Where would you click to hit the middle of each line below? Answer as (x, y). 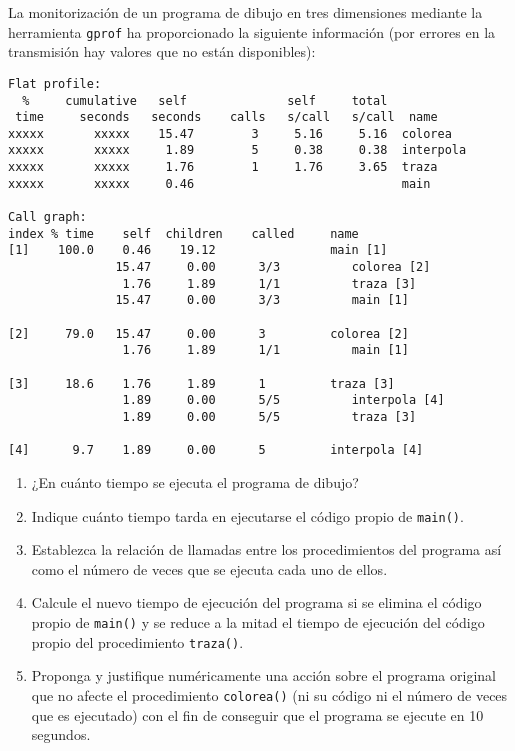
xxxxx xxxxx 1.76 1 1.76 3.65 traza (223, 167)
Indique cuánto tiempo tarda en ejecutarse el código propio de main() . (247, 515)
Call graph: (47, 217)
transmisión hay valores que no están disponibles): (162, 51)
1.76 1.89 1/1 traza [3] (269, 283)
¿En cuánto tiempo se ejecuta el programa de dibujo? (195, 481)
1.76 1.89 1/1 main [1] (265, 350)
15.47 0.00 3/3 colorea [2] (273, 267)
